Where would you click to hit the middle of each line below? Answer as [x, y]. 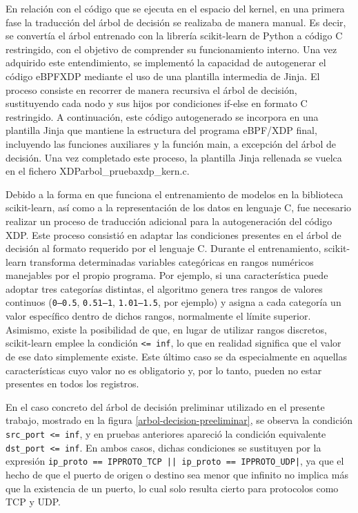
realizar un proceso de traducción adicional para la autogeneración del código [169, 221]
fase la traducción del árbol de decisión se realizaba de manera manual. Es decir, [176, 22]
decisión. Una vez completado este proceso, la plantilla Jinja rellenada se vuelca [174, 157]
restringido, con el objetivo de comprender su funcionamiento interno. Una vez [171, 49]
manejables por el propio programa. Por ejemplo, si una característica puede [167, 275]
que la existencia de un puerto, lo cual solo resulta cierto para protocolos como [172, 488]
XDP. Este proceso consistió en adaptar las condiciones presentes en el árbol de [173, 234]
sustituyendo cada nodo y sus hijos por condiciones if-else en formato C [157, 103]
